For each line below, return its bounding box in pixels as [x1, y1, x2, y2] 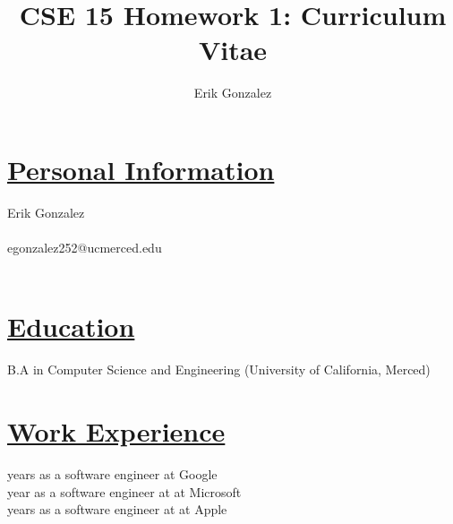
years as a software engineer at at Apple [7, 500, 227, 519]
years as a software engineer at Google [7, 465, 218, 484]
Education [7, 308, 135, 345]
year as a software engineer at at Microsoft [7, 482, 242, 501]
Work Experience [7, 413, 226, 450]
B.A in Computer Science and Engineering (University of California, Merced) [7, 360, 431, 379]
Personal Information [7, 150, 275, 187]
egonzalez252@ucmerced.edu [7, 238, 162, 257]
